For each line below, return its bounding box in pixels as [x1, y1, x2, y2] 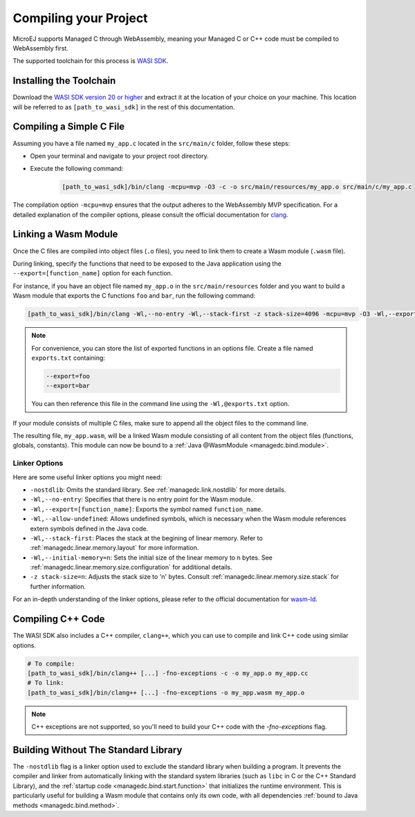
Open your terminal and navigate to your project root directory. [30, 152, 209, 160]
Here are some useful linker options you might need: [12, 472, 163, 481]
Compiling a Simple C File [12, 121, 125, 133]
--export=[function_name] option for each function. [12, 269, 173, 277]
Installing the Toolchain [12, 75, 116, 86]
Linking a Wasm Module [12, 228, 118, 240]
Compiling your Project [12, 10, 148, 26]
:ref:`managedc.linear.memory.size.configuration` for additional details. [30, 563, 232, 571]
